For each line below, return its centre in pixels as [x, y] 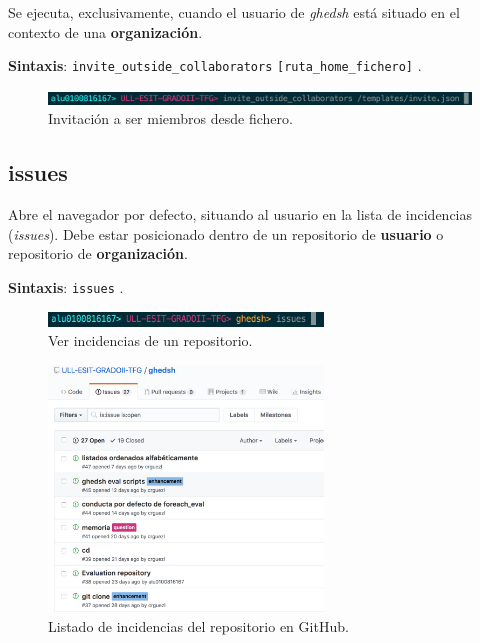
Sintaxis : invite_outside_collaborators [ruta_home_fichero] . [215, 65]
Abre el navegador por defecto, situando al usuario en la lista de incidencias [240, 214]
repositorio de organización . [98, 253]
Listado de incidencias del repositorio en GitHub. [198, 625]
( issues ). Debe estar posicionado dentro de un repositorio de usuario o [226, 233]
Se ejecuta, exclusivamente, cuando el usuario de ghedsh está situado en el [234, 12]
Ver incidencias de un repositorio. [150, 340]
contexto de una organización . [105, 31]
